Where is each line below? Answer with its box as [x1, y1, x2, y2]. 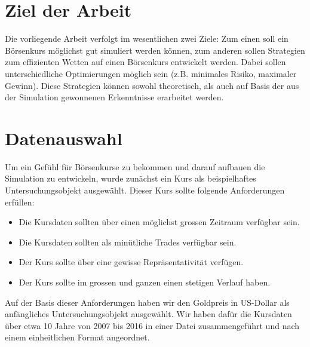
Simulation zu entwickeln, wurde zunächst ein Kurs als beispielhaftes [5, 172, 256, 185]
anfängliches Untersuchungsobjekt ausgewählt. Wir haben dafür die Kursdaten [5, 308, 292, 320]
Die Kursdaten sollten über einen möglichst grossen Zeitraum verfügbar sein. [19, 216, 300, 228]
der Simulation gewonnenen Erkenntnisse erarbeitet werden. [5, 91, 224, 103]
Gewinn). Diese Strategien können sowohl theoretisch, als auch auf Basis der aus [5, 79, 299, 91]
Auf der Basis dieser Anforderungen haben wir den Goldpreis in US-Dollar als [5, 296, 290, 308]
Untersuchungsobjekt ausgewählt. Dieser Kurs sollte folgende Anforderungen [5, 184, 285, 196]
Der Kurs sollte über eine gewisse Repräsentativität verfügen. [19, 256, 244, 268]
